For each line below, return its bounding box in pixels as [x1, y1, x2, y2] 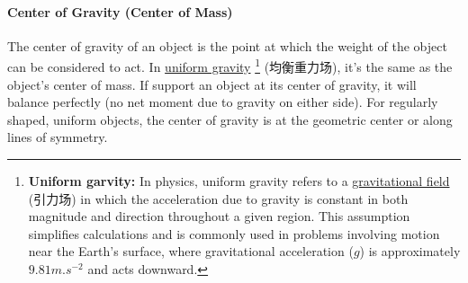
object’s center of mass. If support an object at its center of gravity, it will [7, 75, 417, 93]
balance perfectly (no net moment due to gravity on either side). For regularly [7, 93, 438, 111]
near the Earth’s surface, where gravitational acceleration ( [28, 242, 354, 261]
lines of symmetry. [7, 128, 108, 146]
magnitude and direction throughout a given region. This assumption [28, 207, 410, 226]
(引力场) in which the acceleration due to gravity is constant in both [28, 189, 409, 208]
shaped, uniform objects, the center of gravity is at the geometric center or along [7, 110, 453, 128]
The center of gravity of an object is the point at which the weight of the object [7, 36, 447, 55]
